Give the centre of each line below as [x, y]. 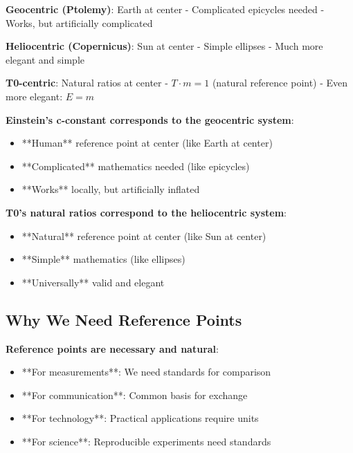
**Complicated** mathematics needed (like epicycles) [136, 166]
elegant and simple [45, 59]
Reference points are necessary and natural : [112, 348]
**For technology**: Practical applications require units [140, 418]
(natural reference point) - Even [280, 83]
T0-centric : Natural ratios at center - [87, 83]
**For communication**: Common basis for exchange [135, 395]
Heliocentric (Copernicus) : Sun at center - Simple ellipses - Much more [164, 46]
